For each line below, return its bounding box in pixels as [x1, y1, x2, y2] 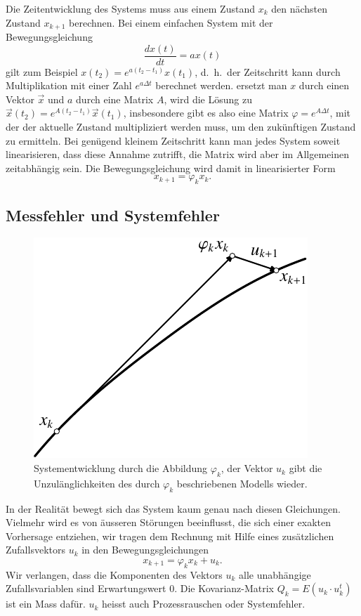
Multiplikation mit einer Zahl [6, 78, 132, 93]
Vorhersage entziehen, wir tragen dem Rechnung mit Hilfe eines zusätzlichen [6, 528, 334, 543]
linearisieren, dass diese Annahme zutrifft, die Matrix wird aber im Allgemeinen [6, 147, 349, 162]
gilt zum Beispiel [6, 64, 78, 79]
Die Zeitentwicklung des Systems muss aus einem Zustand [6, 1, 255, 15]
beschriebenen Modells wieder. [176, 476, 308, 490]
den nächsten [271, 1, 327, 15]
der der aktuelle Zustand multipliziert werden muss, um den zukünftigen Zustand [6, 119, 356, 134]
